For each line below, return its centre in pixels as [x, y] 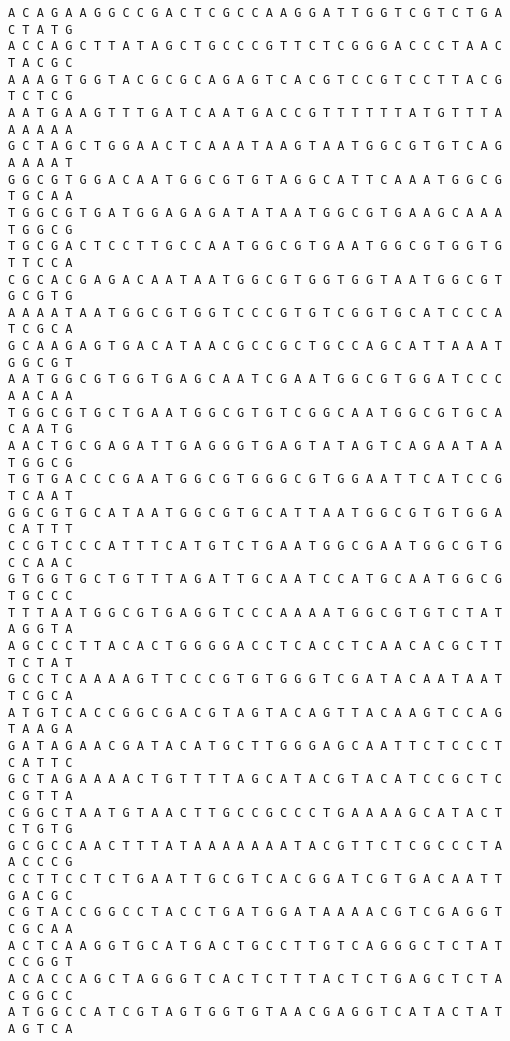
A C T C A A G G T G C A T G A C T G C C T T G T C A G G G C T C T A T [255, 945]
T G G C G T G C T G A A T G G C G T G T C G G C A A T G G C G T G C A [255, 412]
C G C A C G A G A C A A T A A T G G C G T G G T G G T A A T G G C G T [255, 279]
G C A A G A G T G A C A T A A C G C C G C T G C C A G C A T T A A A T [255, 346]
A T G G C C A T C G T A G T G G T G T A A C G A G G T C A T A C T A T [255, 1012]
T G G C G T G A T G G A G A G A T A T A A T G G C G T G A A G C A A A [255, 212]
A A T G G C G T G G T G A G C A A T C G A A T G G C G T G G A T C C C [255, 379]
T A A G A [40, 729]
